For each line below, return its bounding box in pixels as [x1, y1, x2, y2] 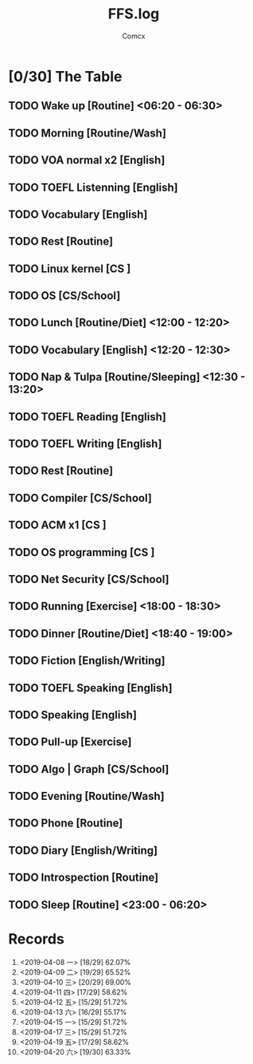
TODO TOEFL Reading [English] [8, 410, 167, 424]
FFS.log [107, 5, 160, 23]
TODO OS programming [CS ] [8, 546, 155, 559]
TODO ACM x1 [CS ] [8, 518, 107, 532]
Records [8, 930, 65, 948]
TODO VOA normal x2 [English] [8, 153, 165, 167]
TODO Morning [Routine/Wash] [8, 126, 167, 140]
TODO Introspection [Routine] [8, 871, 159, 885]
